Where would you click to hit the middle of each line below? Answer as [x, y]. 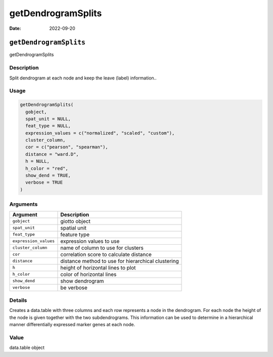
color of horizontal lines [88, 274]
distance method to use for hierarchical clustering [120, 261]
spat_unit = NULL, [48, 119]
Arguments [24, 204]
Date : [15, 28]
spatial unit [74, 228]
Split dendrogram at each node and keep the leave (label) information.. [83, 78]
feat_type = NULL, [48, 126]
